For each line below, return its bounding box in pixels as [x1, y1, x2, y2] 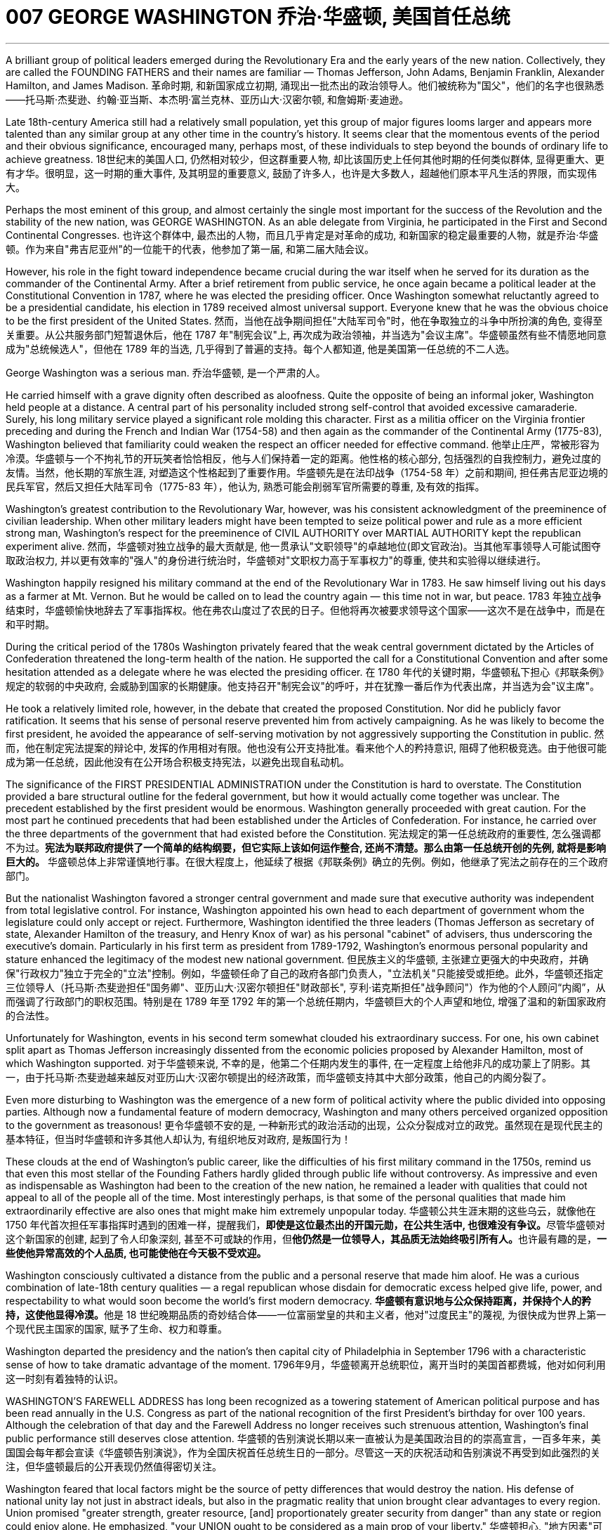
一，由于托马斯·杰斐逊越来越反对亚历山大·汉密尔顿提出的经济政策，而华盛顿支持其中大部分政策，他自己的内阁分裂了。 [6, 1071, 553, 1083]
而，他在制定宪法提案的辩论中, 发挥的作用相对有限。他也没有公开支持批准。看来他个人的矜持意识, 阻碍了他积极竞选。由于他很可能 [6, 741, 607, 754]
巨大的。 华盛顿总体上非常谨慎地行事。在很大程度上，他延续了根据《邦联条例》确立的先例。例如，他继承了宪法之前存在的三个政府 [6, 855, 608, 868]
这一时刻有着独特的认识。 [6, 1372, 124, 1385]
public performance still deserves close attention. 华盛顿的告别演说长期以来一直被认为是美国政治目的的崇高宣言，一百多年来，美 [6, 1432, 601, 1444]
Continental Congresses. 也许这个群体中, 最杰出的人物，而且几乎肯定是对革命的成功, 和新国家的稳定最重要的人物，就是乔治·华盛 [6, 228, 599, 241]
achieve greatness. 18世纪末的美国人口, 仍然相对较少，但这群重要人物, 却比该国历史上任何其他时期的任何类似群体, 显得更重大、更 [6, 152, 604, 165]
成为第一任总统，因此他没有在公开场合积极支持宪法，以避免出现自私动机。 [6, 755, 350, 768]
